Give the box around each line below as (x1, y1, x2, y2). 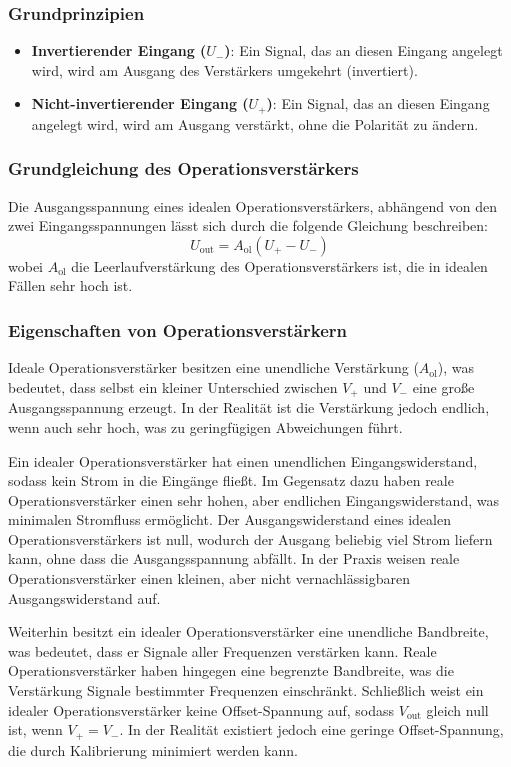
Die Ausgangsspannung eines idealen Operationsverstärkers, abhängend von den (8, 195, 497, 216)
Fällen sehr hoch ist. (8, 275, 133, 296)
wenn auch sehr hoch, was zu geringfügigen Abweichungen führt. (8, 416, 403, 437)
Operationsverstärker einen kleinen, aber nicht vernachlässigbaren (8, 568, 410, 589)
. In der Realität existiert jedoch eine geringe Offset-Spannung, (119, 719, 504, 740)
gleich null (426, 699, 489, 720)
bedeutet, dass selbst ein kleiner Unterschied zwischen (8, 376, 338, 397)
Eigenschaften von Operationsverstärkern (8, 317, 347, 342)
